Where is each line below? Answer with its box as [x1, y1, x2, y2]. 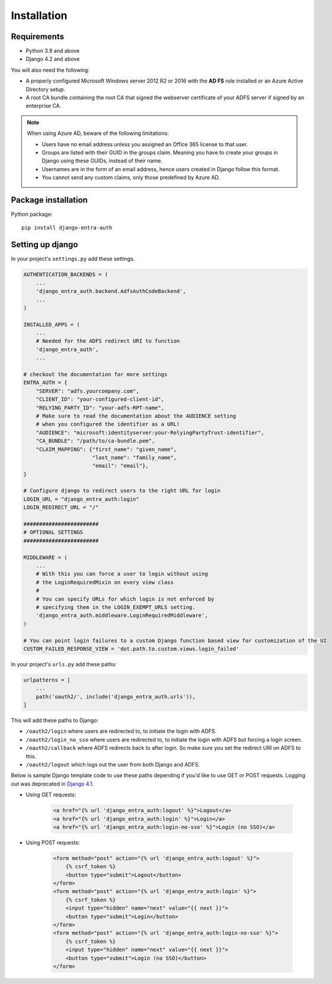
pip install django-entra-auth [21, 225, 113, 231]
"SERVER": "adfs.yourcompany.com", [36, 387, 139, 395]
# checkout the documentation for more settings [23, 371, 168, 378]
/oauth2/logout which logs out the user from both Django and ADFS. [25, 761, 200, 768]
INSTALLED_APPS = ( [23, 321, 80, 328]
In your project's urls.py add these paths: [11, 660, 117, 668]
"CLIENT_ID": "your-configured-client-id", [36, 396, 164, 403]
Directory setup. [25, 86, 65, 93]
